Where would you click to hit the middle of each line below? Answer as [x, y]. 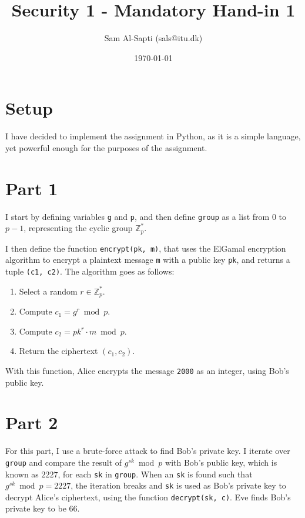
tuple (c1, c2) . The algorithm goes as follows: [90, 271]
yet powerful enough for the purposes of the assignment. [106, 147]
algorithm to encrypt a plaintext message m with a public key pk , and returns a [148, 260]
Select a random [48, 291]
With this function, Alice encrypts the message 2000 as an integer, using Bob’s [147, 370]
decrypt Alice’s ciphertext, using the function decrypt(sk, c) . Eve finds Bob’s [148, 497]
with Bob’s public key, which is [221, 462]
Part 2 [32, 422]
